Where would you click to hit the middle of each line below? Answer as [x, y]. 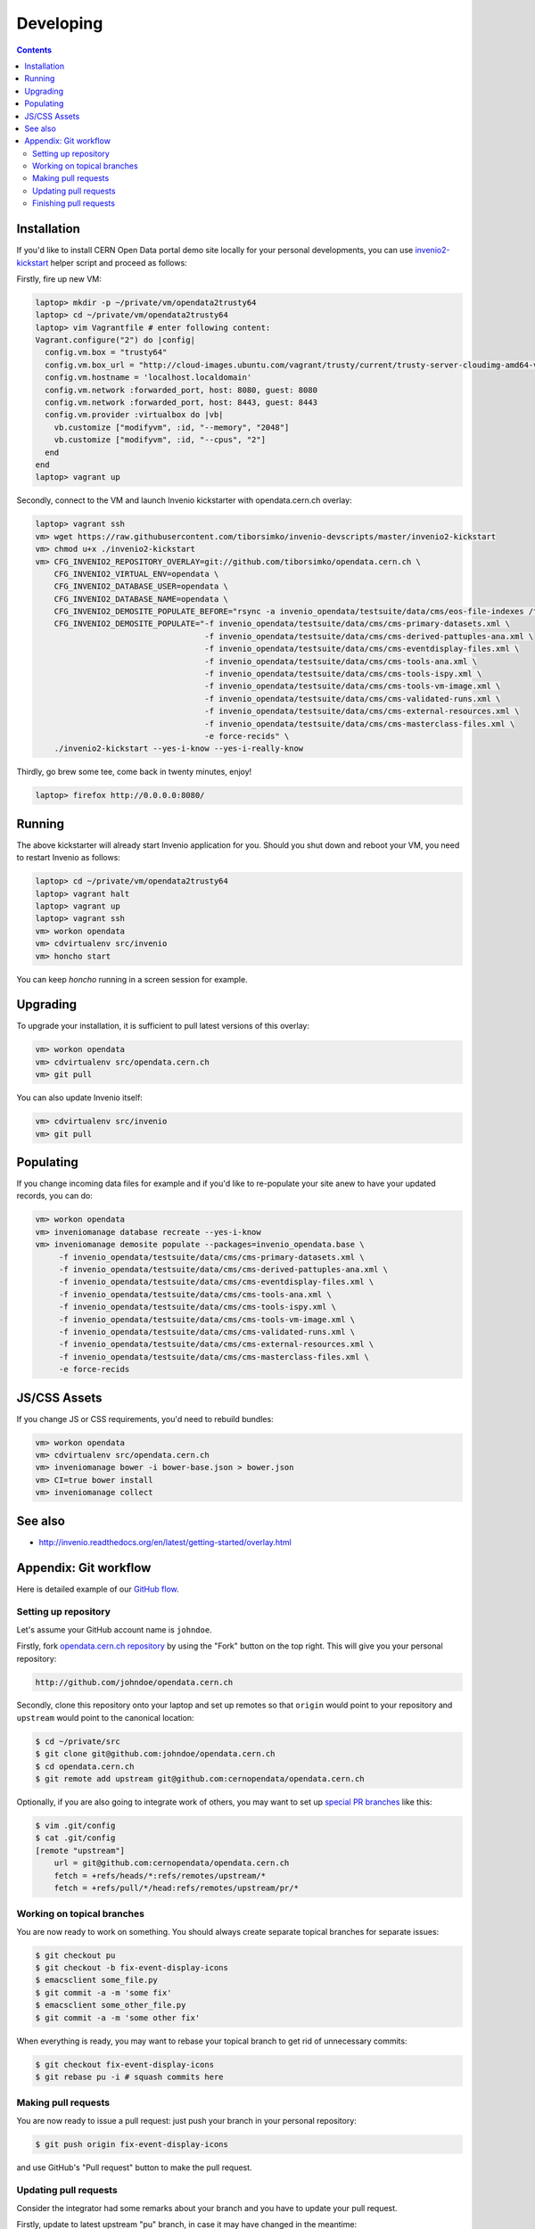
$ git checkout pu [75, 1955]
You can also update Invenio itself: [79, 1098]
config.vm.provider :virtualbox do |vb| [134, 415]
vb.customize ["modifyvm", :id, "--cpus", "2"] [160, 440]
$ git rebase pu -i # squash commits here [129, 2077]
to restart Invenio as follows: [68, 858]
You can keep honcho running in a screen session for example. [132, 979]
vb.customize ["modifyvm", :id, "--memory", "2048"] [172, 427]
